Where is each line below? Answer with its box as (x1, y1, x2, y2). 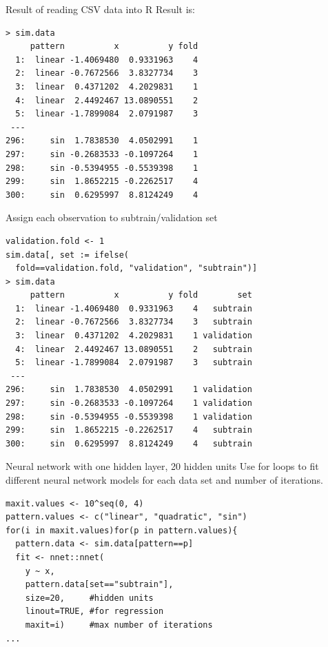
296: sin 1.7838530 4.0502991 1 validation (6, 384, 252, 395)
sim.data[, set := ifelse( (6, 249, 129, 260)
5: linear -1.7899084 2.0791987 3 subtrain (15, 358, 252, 368)
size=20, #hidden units (25, 593, 154, 603)
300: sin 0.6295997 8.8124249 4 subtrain (6, 438, 252, 449)
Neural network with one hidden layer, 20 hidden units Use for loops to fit (6, 459, 319, 473)
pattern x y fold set (30, 290, 252, 300)
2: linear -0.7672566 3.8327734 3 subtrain (15, 317, 252, 327)
